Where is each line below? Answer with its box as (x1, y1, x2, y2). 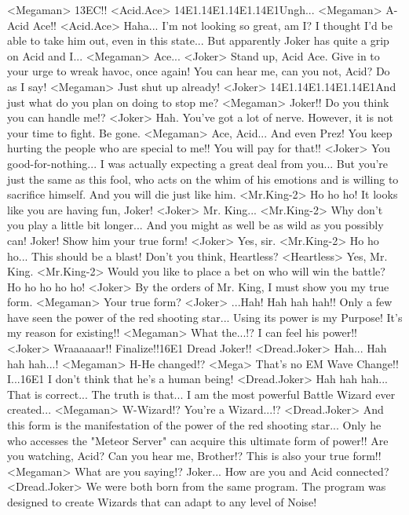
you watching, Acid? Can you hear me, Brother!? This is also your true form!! (7, 447, 382, 464)
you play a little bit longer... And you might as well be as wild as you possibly (7, 217, 384, 233)
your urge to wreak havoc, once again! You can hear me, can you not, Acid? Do (7, 63, 390, 79)
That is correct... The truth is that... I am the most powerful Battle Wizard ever (7, 385, 396, 402)
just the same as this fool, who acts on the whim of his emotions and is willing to (7, 170, 399, 187)
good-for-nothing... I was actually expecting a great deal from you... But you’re (7, 155, 389, 171)
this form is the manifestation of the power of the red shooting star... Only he (7, 417, 382, 433)
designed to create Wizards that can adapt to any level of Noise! (7, 494, 317, 510)
